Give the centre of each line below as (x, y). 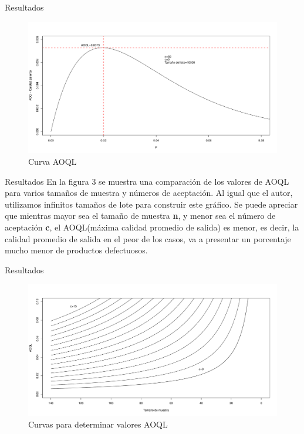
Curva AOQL (53, 162)
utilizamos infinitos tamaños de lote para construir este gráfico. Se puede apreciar (151, 204)
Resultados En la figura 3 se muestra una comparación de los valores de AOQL (147, 181)
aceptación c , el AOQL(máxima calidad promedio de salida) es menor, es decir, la (152, 227)
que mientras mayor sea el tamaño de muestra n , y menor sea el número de (140, 216)
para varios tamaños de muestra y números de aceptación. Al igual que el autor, (149, 193)
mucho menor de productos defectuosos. (76, 250)
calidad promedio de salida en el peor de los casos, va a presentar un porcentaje (148, 238)
